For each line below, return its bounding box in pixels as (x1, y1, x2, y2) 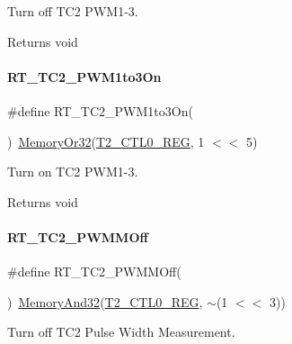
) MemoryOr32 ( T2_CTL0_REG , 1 (7, 131, 205, 150)
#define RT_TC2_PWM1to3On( (7, 101, 193, 120)
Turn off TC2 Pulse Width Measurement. (7, 322, 235, 341)
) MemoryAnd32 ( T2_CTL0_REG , (7, 292, 203, 311)
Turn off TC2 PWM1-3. (7, 2, 138, 20)
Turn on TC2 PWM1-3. (7, 162, 138, 181)
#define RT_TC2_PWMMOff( (7, 262, 181, 281)
